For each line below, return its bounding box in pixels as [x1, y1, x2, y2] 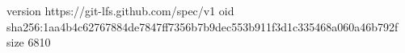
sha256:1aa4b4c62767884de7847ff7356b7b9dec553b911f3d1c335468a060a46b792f [6, 18, 399, 35]
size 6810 [6, 34, 51, 51]
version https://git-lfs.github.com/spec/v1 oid [6, 2, 234, 18]
